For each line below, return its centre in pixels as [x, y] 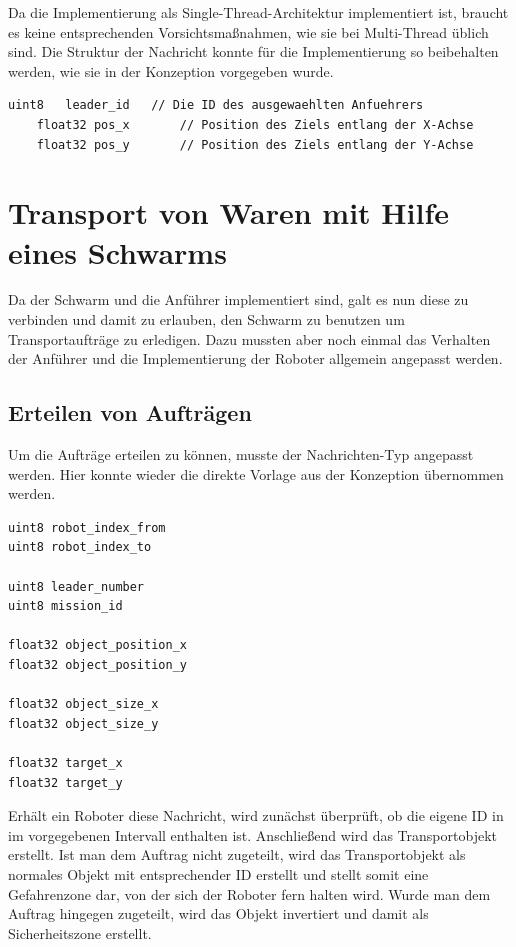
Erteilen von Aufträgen [130, 412]
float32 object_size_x [83, 704]
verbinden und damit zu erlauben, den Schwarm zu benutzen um [206, 319]
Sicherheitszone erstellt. [80, 932]
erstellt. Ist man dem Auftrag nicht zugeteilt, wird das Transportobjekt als [237, 854]
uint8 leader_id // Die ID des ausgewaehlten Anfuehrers [216, 105]
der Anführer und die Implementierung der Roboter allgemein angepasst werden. [255, 358]
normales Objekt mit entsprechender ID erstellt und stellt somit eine [218, 873]
